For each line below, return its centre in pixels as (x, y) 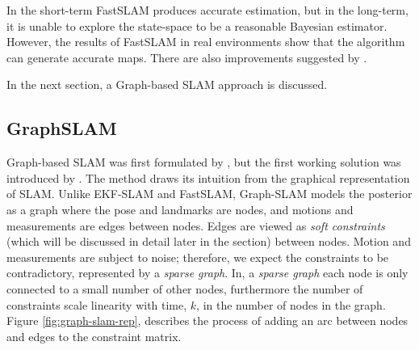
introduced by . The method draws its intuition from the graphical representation (208, 177)
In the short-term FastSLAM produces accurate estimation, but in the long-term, (207, 10)
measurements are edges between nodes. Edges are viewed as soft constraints (196, 225)
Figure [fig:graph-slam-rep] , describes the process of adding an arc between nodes (207, 320)
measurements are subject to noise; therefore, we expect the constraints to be (198, 257)
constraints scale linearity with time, (97, 304)
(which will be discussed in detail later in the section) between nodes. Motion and (209, 241)
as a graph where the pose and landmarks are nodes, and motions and (180, 209)
